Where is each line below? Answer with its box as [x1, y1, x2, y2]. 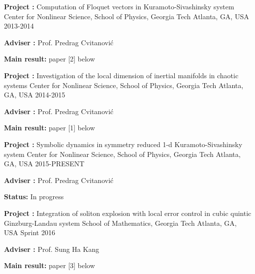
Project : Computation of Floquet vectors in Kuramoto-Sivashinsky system [4, 1, 234, 11]
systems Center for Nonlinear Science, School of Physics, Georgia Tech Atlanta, [4, 80, 244, 90]
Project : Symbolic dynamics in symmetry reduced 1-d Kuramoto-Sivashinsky [4, 139, 243, 149]
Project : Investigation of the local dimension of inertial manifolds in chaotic [4, 70, 239, 80]
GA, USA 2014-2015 [4, 90, 65, 100]
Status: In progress [4, 191, 64, 202]
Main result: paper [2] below [4, 54, 95, 64]
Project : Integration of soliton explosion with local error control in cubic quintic [4, 208, 252, 218]
